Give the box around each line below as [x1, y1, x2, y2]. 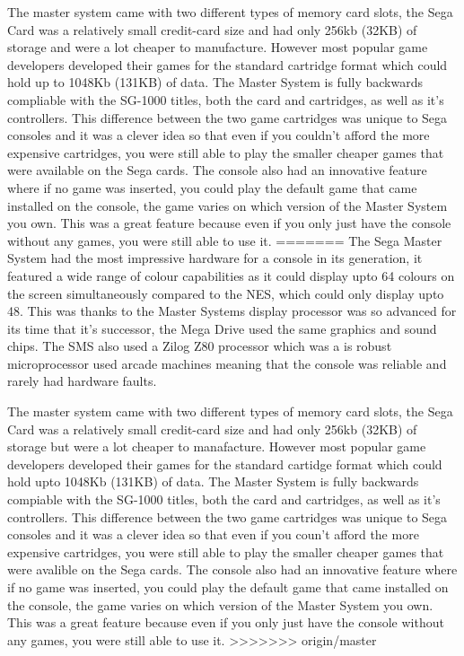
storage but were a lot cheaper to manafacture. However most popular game [7, 437, 426, 456]
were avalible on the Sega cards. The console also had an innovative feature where [7, 560, 458, 579]
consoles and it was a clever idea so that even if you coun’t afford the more [7, 525, 419, 544]
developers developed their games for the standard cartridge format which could [7, 55, 448, 74]
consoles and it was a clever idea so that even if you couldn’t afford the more [7, 126, 430, 144]
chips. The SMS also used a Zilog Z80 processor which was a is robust [7, 337, 392, 355]
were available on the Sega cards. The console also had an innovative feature [7, 161, 427, 179]
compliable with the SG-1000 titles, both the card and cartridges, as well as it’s [7, 90, 444, 109]
